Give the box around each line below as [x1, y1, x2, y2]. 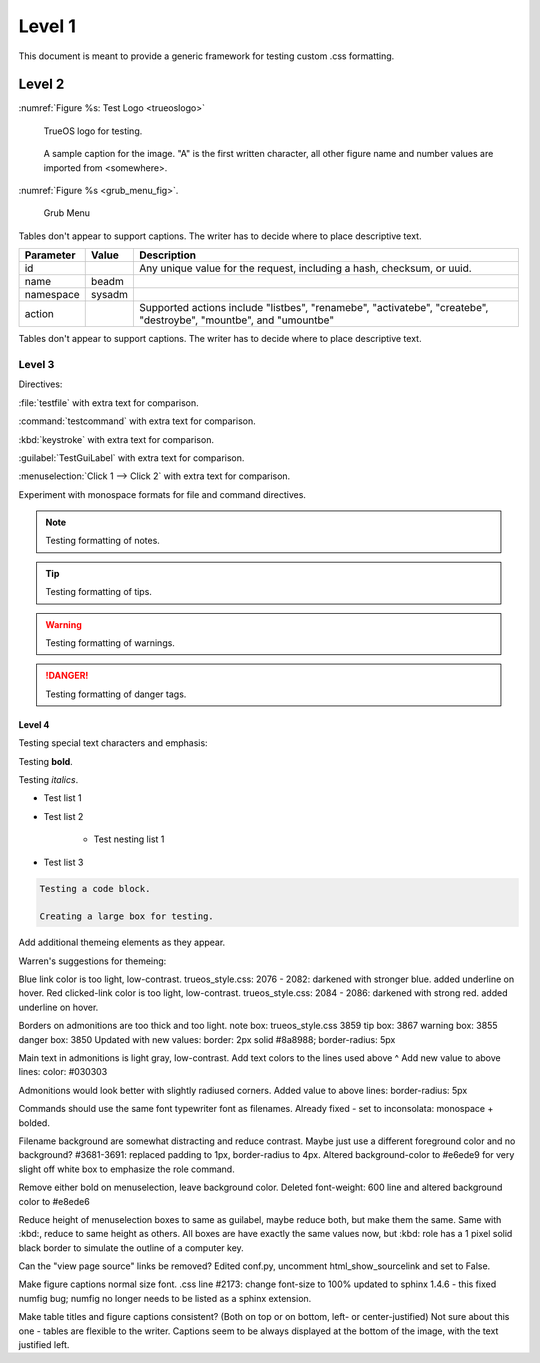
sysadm [90, 288, 129, 302]
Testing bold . [18, 755, 74, 767]
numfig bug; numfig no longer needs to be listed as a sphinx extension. [18, 1292, 312, 1304]
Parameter [24, 248, 76, 262]
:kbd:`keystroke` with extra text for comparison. [18, 433, 215, 445]
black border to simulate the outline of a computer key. [18, 1241, 244, 1254]
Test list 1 [43, 792, 82, 804]
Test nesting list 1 [93, 833, 165, 845]
